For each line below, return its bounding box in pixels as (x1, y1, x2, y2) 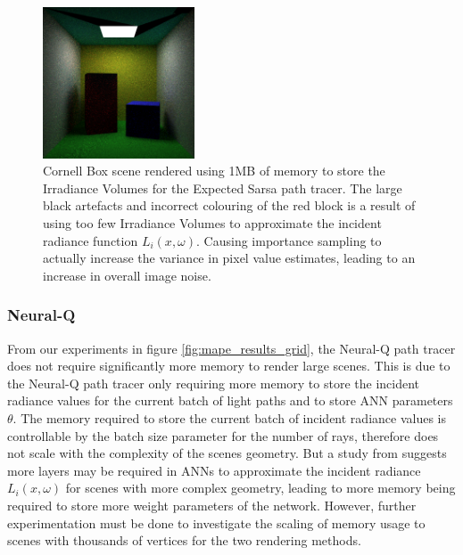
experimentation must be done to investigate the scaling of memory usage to (7, 513, 426, 532)
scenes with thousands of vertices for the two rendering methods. (7, 531, 361, 550)
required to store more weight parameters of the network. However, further (7, 495, 417, 514)
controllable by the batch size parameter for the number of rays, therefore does (7, 426, 439, 445)
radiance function (43, 231, 138, 249)
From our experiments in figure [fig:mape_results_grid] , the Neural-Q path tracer (7, 339, 456, 357)
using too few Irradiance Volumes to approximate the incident (43, 213, 382, 232)
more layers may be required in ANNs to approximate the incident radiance (7, 461, 421, 479)
